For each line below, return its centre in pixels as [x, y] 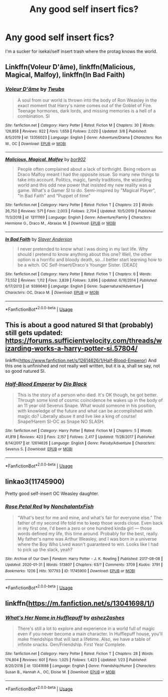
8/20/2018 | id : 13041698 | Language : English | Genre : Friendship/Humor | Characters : [81, 666]
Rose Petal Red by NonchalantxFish [49, 507]
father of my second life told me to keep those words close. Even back [90, 523]
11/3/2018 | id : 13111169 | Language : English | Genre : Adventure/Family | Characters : [78, 217]
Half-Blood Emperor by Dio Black [46, 384]
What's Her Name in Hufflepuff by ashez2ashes [65, 617]
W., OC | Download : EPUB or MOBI [35, 144]
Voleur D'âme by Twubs [35, 89]
